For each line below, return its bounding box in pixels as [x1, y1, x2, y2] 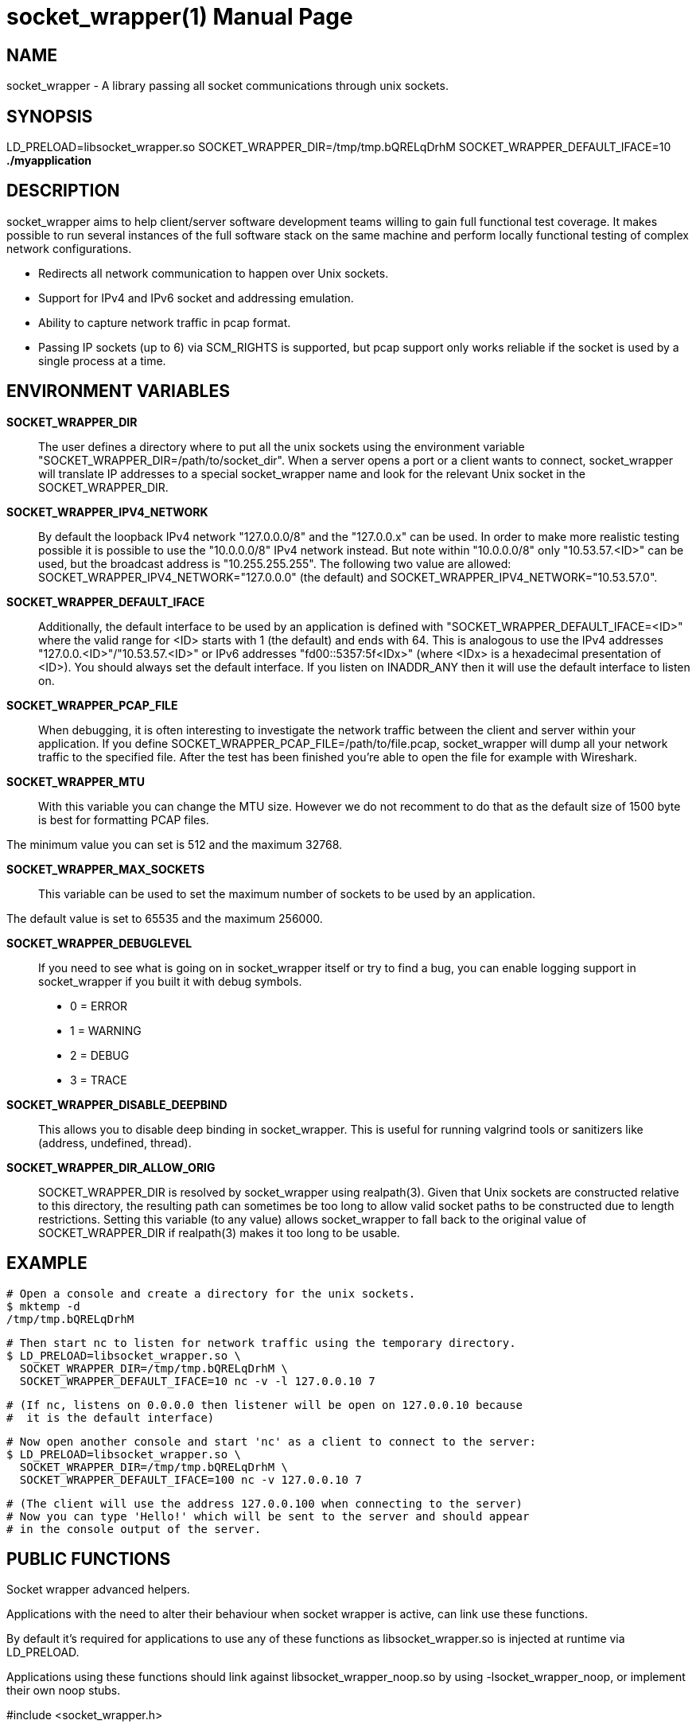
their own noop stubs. [6, 1683, 121, 1698]
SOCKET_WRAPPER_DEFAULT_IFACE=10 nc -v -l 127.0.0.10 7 [19, 1374, 375, 1387]
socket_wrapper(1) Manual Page [6, 3, 353, 30]
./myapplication [6, 154, 92, 168]
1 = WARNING [70, 1023, 142, 1037]
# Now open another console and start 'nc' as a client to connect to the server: [6, 1434, 536, 1448]
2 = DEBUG [70, 1048, 130, 1062]
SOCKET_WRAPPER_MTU [6, 774, 145, 788]
